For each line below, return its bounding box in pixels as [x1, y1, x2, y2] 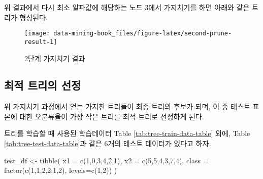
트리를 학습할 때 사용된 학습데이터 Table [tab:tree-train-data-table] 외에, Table [4, 128, 250, 139]
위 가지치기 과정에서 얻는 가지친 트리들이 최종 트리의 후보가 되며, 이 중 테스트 [4, 101, 250, 112]
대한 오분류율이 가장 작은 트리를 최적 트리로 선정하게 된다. [19, 111, 204, 121]
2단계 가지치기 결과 [24, 53, 85, 63]
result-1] [24, 38, 57, 46]
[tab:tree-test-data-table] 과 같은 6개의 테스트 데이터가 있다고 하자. [4, 138, 211, 149]
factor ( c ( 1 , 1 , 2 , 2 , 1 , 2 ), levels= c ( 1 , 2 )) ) [4, 165, 117, 175]
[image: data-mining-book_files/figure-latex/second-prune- [24, 30, 232, 37]
